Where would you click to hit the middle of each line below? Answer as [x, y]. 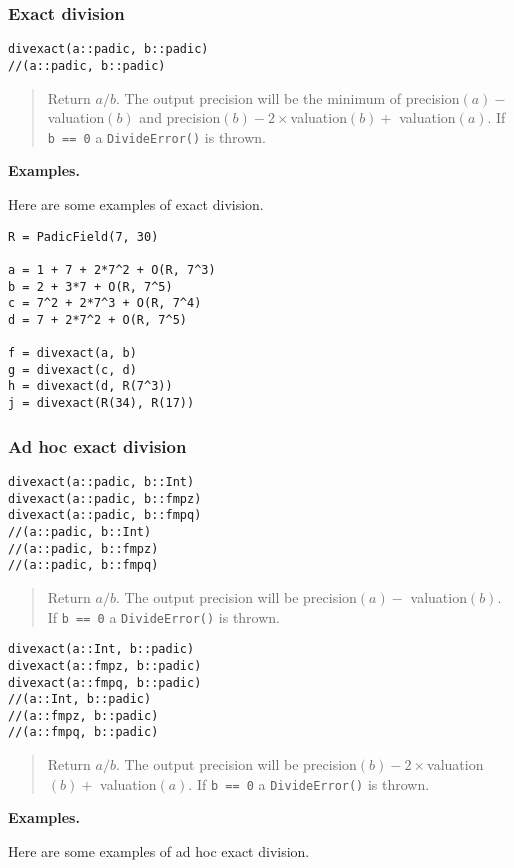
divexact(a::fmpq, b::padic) [105, 682]
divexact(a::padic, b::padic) [108, 49]
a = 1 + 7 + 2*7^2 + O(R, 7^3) [112, 269]
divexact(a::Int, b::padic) [101, 649]
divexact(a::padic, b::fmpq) [105, 515]
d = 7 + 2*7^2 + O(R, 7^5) [97, 319]
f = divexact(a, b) [72, 353]
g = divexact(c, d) [72, 369]
